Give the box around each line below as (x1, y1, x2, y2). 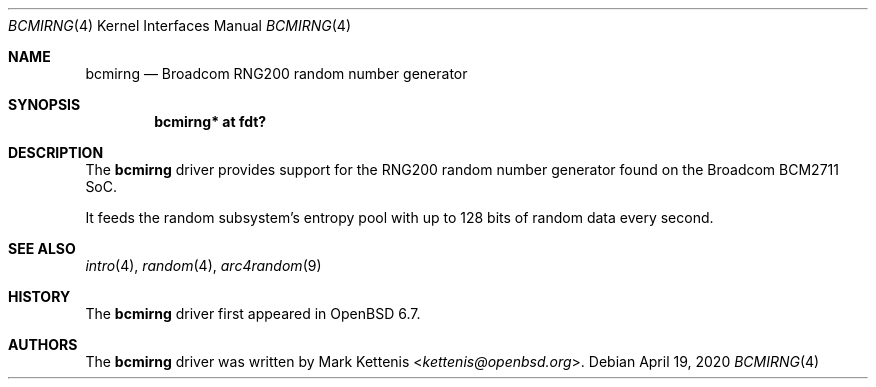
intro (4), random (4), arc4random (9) (85, 257, 322, 274)
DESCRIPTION (8, 144, 104, 161)
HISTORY (8, 288, 71, 305)
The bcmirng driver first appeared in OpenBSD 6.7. (85, 305, 421, 322)
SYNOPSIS (8, 96, 81, 113)
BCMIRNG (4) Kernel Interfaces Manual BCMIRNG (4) (8, 17, 352, 34)
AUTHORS (8, 336, 78, 353)
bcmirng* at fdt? (154, 113, 267, 130)
